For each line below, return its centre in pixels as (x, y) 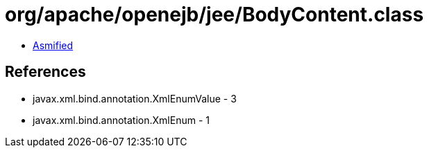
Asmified (53, 45)
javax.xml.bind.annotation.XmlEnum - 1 (121, 120)
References (45, 72)
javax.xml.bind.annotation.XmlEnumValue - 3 (135, 98)
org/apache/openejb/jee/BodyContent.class (214, 15)
